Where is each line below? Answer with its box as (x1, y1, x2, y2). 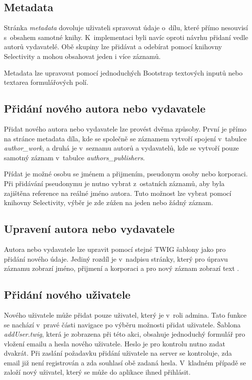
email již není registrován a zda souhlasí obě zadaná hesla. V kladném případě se (4, 357, 246, 367)
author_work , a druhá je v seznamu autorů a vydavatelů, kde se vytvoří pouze (4, 143, 239, 153)
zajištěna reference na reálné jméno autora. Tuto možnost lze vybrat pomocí (4, 188, 232, 198)
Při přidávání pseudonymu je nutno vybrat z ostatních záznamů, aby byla (4, 178, 225, 188)
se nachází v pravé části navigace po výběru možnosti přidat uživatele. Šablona (4, 319, 241, 329)
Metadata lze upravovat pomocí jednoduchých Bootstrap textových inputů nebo (4, 67, 243, 77)
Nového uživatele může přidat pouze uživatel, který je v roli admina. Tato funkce (4, 309, 247, 320)
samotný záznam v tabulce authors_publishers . (4, 152, 145, 162)
